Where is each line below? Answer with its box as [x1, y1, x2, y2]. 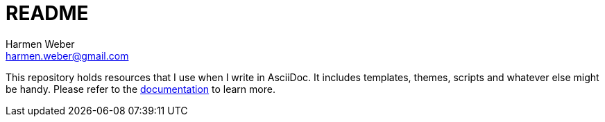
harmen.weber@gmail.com [6, 49, 129, 62]
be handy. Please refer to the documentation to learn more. [6, 82, 275, 95]
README [6, 1, 89, 25]
